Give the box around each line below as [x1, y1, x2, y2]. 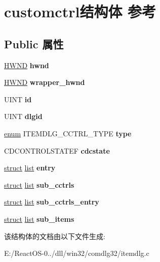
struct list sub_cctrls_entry [4, 196, 99, 207]
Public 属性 [4, 36, 64, 51]
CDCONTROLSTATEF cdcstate [4, 145, 110, 156]
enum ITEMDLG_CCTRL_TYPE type [4, 128, 132, 138]
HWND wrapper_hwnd [4, 77, 85, 88]
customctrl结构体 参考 [4, 1, 156, 22]
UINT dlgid [4, 111, 43, 122]
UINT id [4, 94, 32, 104]
